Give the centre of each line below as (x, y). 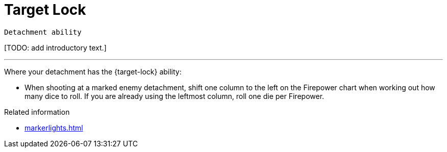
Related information (37, 112)
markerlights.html (54, 128)
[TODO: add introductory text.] (55, 47)
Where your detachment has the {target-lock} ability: (93, 71)
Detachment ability (43, 32)
